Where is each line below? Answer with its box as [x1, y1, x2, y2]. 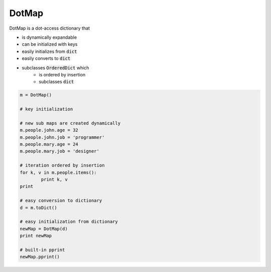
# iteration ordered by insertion [20, 162, 105, 168]
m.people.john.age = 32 [20, 127, 79, 133]
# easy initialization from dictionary [20, 219, 118, 225]
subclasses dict [39, 78, 74, 85]
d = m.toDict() [20, 205, 57, 211]
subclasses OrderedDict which [22, 64, 89, 70]
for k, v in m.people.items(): [20, 169, 97, 175]
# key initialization [20, 106, 73, 112]
